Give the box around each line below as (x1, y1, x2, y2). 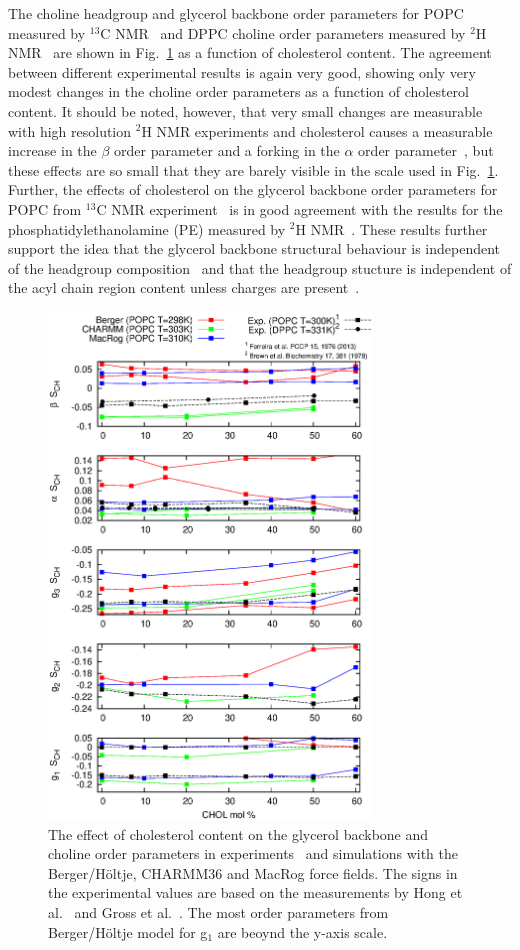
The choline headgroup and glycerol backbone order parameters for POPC (8, 3, 464, 23)
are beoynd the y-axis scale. (217, 921, 388, 942)
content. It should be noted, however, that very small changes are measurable (8, 100, 483, 121)
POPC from (8, 198, 82, 219)
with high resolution (8, 120, 132, 141)
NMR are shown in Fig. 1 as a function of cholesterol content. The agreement (8, 42, 492, 63)
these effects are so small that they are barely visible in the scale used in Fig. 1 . (8, 159, 499, 180)
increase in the (8, 140, 97, 161)
